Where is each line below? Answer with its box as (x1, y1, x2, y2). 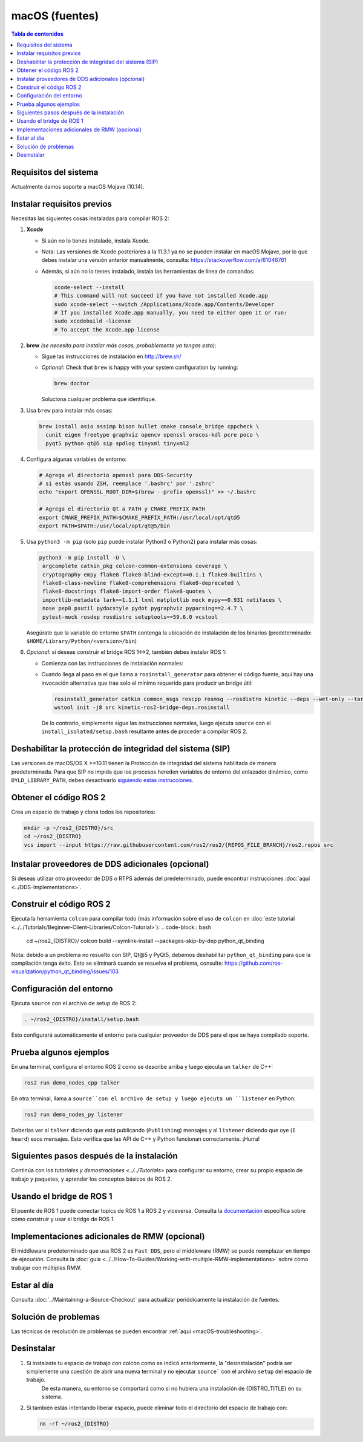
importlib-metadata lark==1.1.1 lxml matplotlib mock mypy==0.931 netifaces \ (42, 596, 282, 603)
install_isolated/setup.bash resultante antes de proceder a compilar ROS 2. (41, 728, 248, 735)
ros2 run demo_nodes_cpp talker (24, 1080, 120, 1086)
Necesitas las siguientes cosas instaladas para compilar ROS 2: (11, 215, 169, 222)
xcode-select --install (54, 284, 125, 290)
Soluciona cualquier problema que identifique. (41, 396, 157, 403)
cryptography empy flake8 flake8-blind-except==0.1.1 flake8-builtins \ (42, 571, 263, 578)
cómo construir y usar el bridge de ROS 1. (11, 1216, 115, 1223)
